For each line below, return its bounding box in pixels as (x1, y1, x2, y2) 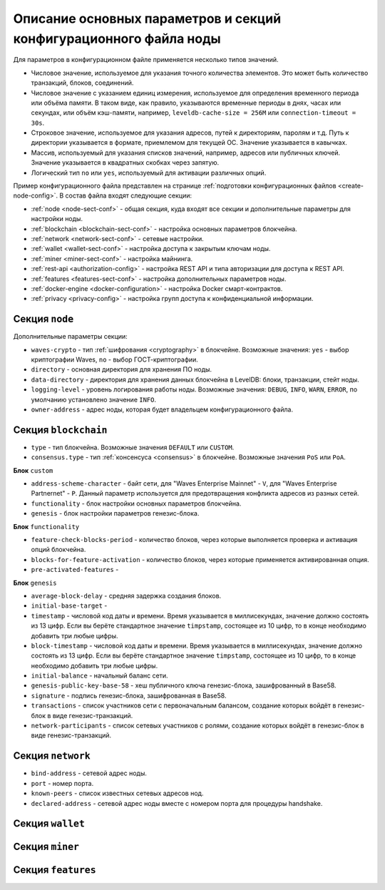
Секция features (13, 864, 96, 876)
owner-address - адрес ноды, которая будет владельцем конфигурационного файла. (31, 405, 294, 414)
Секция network (13, 750, 91, 762)
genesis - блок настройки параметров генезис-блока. (31, 509, 200, 518)
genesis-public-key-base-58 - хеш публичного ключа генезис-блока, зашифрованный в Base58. (31, 681, 337, 690)
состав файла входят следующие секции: (65, 191, 192, 200)
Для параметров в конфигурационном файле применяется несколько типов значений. (13, 56, 279, 64)
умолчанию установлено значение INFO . (31, 395, 157, 404)
